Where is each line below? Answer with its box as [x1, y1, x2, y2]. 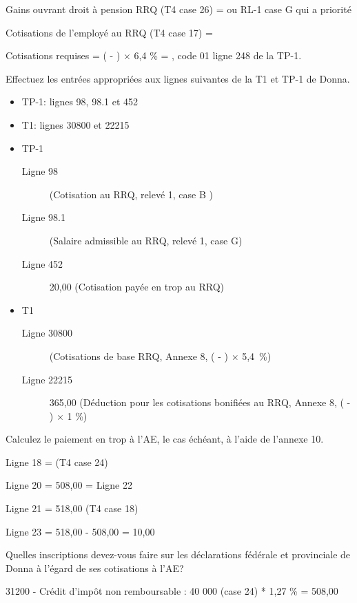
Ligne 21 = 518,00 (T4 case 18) [6, 501, 139, 516]
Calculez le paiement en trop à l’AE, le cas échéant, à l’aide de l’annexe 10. [6, 432, 324, 446]
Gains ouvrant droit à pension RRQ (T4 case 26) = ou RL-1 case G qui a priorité [6, 2, 351, 16]
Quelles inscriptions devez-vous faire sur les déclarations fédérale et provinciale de [6, 547, 351, 562]
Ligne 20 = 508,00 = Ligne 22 [6, 478, 132, 492]
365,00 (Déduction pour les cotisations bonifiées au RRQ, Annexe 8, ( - [49, 395, 351, 410]
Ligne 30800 [21, 326, 73, 340]
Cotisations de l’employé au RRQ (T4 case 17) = [6, 25, 213, 39]
